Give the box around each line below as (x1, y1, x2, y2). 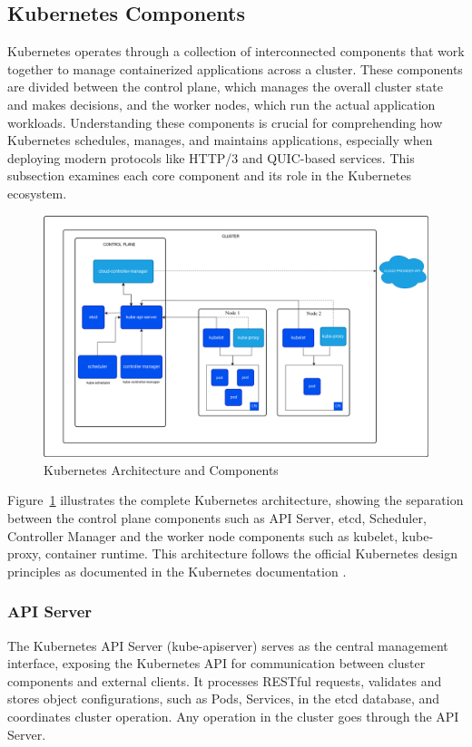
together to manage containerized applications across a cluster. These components (7, 59, 463, 78)
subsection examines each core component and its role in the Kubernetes (7, 166, 411, 185)
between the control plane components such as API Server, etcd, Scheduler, (7, 508, 427, 527)
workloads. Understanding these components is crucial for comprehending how (7, 112, 443, 131)
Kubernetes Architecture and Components (44, 460, 279, 479)
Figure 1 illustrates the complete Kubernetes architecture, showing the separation (7, 490, 464, 509)
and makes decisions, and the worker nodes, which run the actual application (7, 94, 436, 113)
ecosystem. (7, 183, 67, 202)
